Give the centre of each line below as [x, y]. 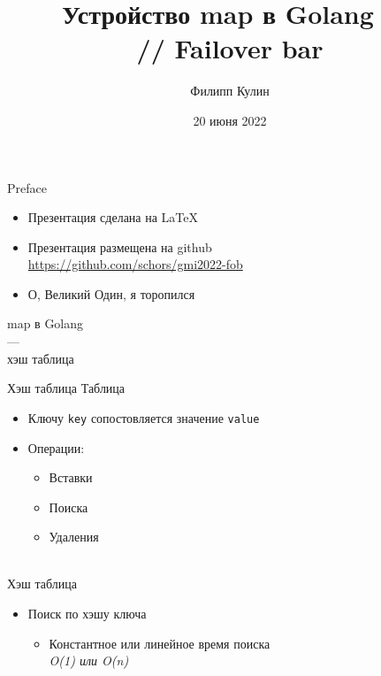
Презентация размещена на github [120, 246]
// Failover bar [230, 48]
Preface [27, 187]
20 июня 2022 [230, 120]
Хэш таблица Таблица [66, 388]
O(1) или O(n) [89, 661]
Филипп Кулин [230, 91]
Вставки [71, 477]
